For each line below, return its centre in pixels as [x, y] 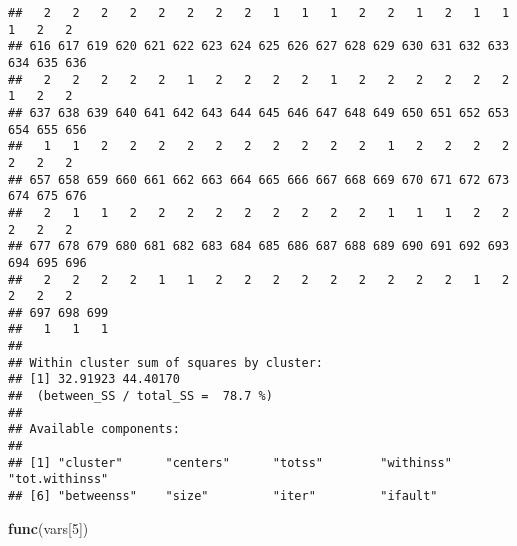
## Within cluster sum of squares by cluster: [165, 362]
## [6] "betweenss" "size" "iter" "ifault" [223, 496]
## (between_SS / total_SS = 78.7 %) [140, 396]
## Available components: [94, 429]
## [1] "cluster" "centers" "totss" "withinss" [230, 462]
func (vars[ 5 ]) [48, 527]
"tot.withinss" [58, 479]
